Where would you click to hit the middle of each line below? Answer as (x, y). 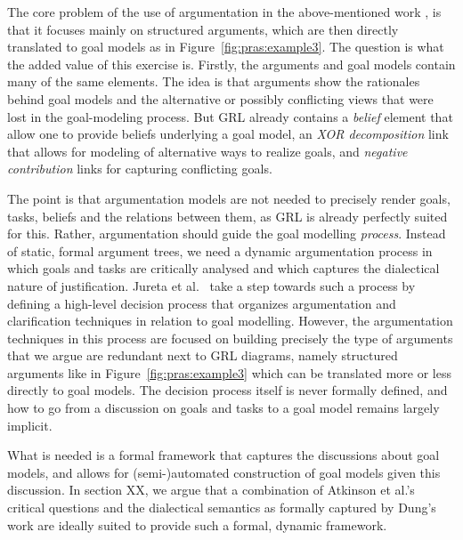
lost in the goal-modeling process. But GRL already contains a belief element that (230, 116)
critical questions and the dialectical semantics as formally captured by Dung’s (222, 508)
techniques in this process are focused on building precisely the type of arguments (230, 338)
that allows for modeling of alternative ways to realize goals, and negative (207, 151)
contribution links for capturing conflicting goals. (140, 169)
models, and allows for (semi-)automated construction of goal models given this (224, 472)
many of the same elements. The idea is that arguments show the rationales (214, 81)
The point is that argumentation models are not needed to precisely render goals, (229, 198)
